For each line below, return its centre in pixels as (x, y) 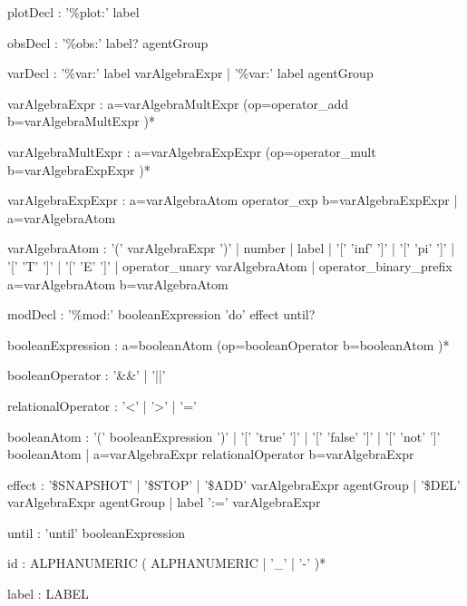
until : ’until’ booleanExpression (97, 532)
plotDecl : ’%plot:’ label (73, 12)
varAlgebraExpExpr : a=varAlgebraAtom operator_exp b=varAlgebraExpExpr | (233, 200)
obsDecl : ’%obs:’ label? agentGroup (108, 42)
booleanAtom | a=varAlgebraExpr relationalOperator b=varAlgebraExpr (211, 454)
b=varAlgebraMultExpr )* (81, 121)
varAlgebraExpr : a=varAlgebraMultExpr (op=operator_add (178, 103)
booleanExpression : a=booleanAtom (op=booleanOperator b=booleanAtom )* (229, 344)
